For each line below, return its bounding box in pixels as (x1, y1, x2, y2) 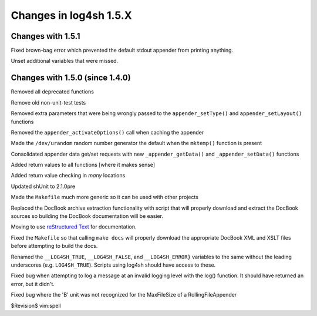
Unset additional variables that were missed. (11, 58, 119, 65)
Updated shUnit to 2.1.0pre (11, 183, 76, 190)
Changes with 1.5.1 (11, 31, 80, 41)
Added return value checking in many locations (11, 172, 126, 179)
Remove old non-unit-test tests (11, 99, 86, 106)
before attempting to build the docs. (11, 243, 98, 250)
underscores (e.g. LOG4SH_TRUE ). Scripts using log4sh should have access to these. (11, 261, 216, 268)
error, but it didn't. (11, 280, 55, 287)
